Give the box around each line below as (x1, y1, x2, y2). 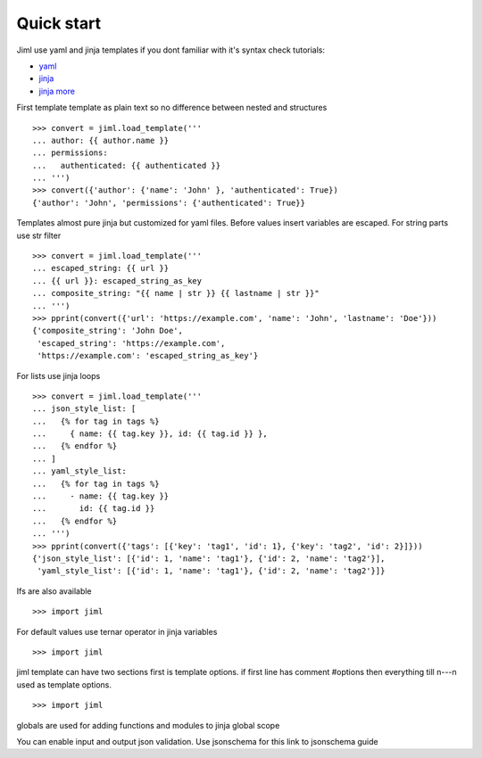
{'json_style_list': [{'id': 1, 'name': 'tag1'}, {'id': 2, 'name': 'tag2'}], (32, 554, 386, 564)
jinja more (38, 86, 76, 96)
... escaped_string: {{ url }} (32, 263, 170, 274)
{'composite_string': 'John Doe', (32, 325, 183, 336)
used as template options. (16, 679, 112, 690)
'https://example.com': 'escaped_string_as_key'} (37, 350, 259, 361)
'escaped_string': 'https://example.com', (37, 338, 226, 348)
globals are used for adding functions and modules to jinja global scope (16, 720, 280, 730)
